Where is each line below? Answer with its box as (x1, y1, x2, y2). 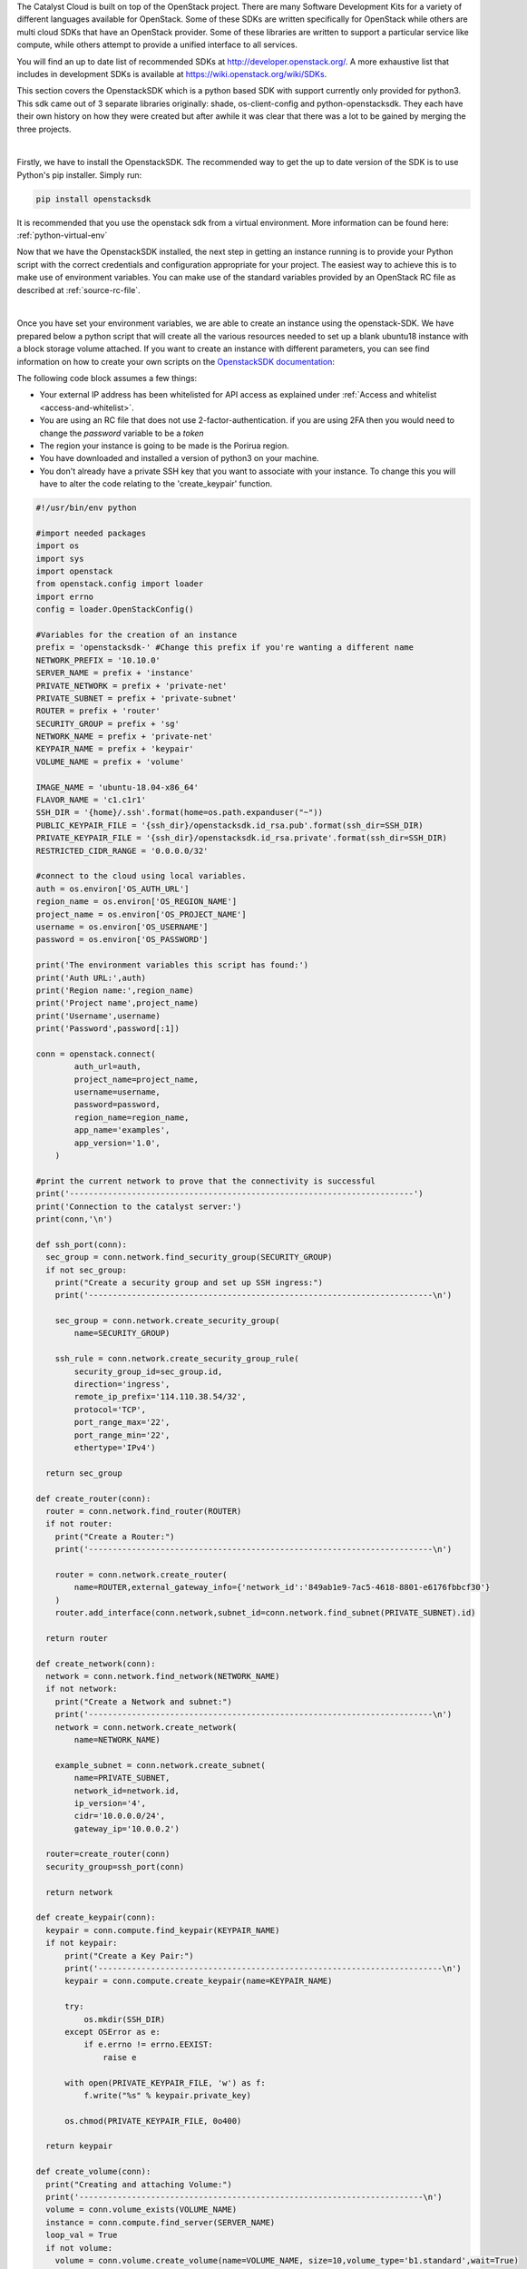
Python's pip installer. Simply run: (16, 169, 142, 181)
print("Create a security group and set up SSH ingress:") (54, 1277, 324, 1288)
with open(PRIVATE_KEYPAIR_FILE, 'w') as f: (64, 2077, 267, 2087)
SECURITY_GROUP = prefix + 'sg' (35, 718, 181, 729)
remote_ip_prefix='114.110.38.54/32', (73, 1391, 247, 1402)
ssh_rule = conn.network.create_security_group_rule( (54, 1353, 299, 1364)
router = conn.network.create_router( (54, 1569, 228, 1579)
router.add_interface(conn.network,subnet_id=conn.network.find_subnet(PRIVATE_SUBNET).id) (54, 1607, 476, 1618)
